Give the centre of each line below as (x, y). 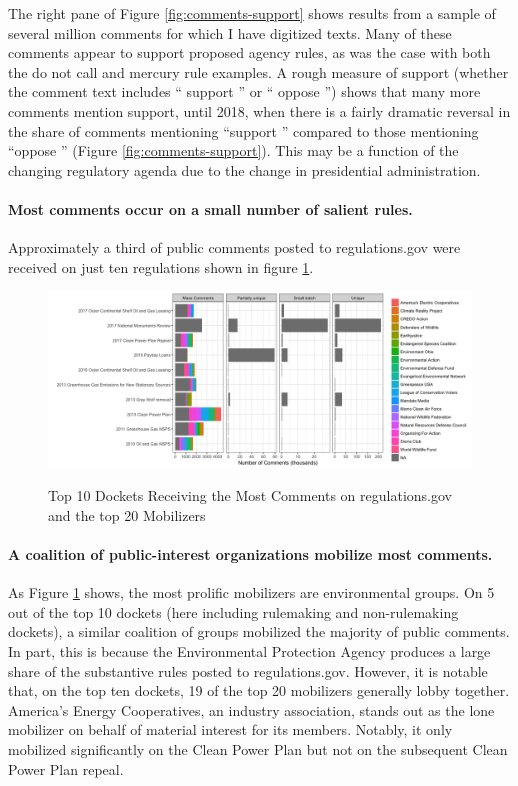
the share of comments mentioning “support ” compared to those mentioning (243, 130)
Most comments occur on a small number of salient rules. (210, 208)
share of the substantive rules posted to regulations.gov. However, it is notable (248, 670)
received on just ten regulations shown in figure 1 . (161, 266)
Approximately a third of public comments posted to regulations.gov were (234, 247)
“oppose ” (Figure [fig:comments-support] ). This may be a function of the (233, 150)
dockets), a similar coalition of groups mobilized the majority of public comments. (259, 631)
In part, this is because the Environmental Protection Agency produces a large (249, 651)
